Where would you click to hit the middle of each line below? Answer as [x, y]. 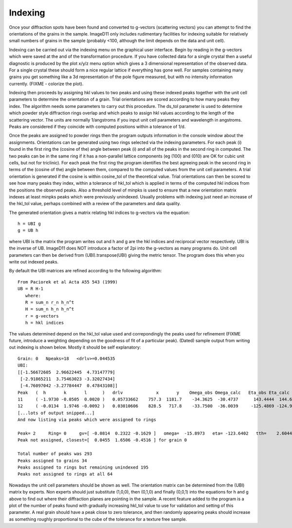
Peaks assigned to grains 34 [52, 460]
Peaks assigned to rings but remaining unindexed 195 [83, 467]
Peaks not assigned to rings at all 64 [65, 474]
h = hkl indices [45, 323]
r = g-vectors [42, 316]
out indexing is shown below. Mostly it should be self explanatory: [75, 347]
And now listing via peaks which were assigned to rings [87, 420]
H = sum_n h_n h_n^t [50, 309]
